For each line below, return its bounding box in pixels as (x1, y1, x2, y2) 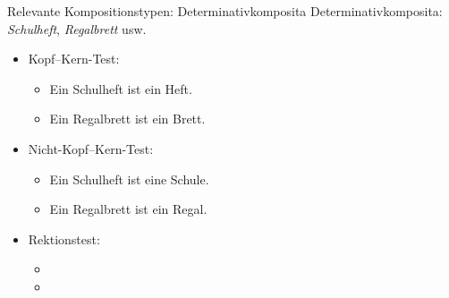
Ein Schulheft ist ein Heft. (49, 79, 192, 98)
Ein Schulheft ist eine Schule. (49, 169, 209, 188)
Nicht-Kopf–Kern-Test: (28, 139, 154, 158)
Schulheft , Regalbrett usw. (7, 19, 147, 38)
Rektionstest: (28, 229, 100, 248)
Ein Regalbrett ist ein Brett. (49, 109, 206, 128)
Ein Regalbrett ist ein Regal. (49, 200, 208, 218)
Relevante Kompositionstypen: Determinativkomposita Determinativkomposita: (7, 2, 443, 20)
